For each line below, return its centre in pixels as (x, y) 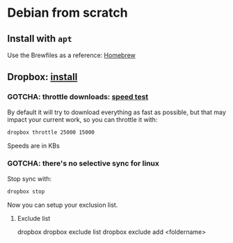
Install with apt (40, 39)
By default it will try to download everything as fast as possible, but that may (116, 112)
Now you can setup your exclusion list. (63, 205)
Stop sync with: (30, 178)
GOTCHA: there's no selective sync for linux (83, 164)
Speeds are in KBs (34, 146)
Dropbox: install (42, 77)
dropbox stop (26, 191)
